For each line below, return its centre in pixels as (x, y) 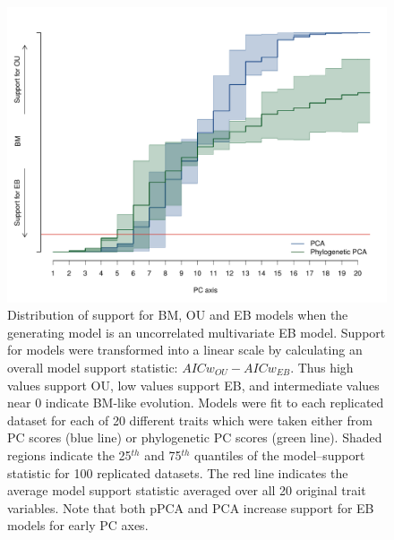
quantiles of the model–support (280, 454)
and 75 (163, 454)
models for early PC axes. (78, 525)
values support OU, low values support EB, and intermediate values (193, 385)
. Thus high (322, 367)
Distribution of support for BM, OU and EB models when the (178, 315)
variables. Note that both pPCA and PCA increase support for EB (191, 507)
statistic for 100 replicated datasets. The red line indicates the (178, 472)
